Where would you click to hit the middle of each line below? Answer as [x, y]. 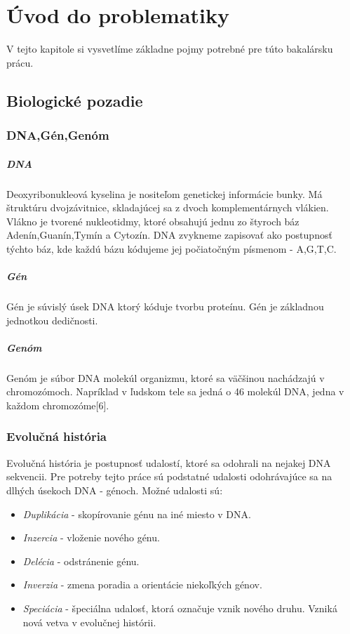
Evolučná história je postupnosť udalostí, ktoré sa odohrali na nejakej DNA [169, 462]
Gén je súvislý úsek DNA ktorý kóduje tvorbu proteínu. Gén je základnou [165, 306]
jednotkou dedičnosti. [52, 320]
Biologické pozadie [75, 100]
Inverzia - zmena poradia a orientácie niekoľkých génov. [142, 585]
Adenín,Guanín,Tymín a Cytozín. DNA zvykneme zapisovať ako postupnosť [169, 235]
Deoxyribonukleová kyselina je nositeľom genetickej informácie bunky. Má [164, 193]
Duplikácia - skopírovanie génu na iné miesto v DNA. [137, 514]
